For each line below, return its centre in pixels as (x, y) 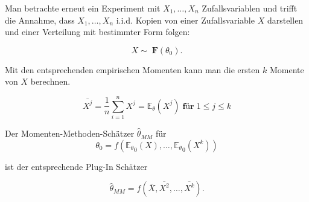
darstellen (285, 20)
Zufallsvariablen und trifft (250, 8)
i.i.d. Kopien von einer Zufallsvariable (185, 20)
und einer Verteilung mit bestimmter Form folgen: (97, 32)
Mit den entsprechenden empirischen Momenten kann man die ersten (132, 69)
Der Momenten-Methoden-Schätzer (70, 133)
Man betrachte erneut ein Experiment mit (83, 8)
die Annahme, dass (40, 20)
